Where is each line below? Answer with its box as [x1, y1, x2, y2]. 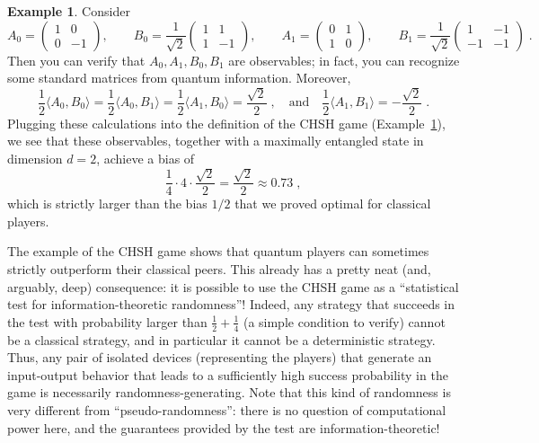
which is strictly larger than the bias [7, 194, 208, 213]
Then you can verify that [7, 50, 146, 69]
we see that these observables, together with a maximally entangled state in [7, 131, 424, 150]
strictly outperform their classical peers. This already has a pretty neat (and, [7, 260, 431, 279]
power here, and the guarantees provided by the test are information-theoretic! [7, 418, 440, 437]
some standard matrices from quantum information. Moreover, [7, 68, 351, 87]
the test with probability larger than [7, 312, 208, 331]
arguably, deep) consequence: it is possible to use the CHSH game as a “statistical [7, 277, 459, 296]
